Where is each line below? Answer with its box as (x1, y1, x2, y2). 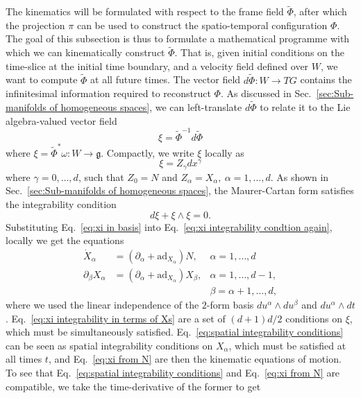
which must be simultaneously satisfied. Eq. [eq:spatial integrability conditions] (6, 325, 344, 339)
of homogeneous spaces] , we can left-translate (49, 100, 242, 114)
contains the (300, 72, 352, 87)
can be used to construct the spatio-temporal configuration (76, 17, 328, 32)
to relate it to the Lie (260, 100, 351, 114)
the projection (6, 17, 65, 32)
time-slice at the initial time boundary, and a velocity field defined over (6, 58, 309, 73)
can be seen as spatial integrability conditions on (6, 338, 213, 352)
